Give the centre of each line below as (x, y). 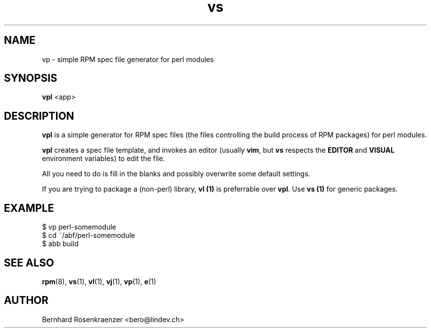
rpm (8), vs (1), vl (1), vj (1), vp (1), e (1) (99, 281)
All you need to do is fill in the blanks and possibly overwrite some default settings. (176, 174)
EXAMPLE (29, 208)
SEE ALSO (29, 263)
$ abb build (60, 244)
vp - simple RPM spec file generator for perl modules (128, 59)
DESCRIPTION (39, 116)
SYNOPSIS (31, 78)
